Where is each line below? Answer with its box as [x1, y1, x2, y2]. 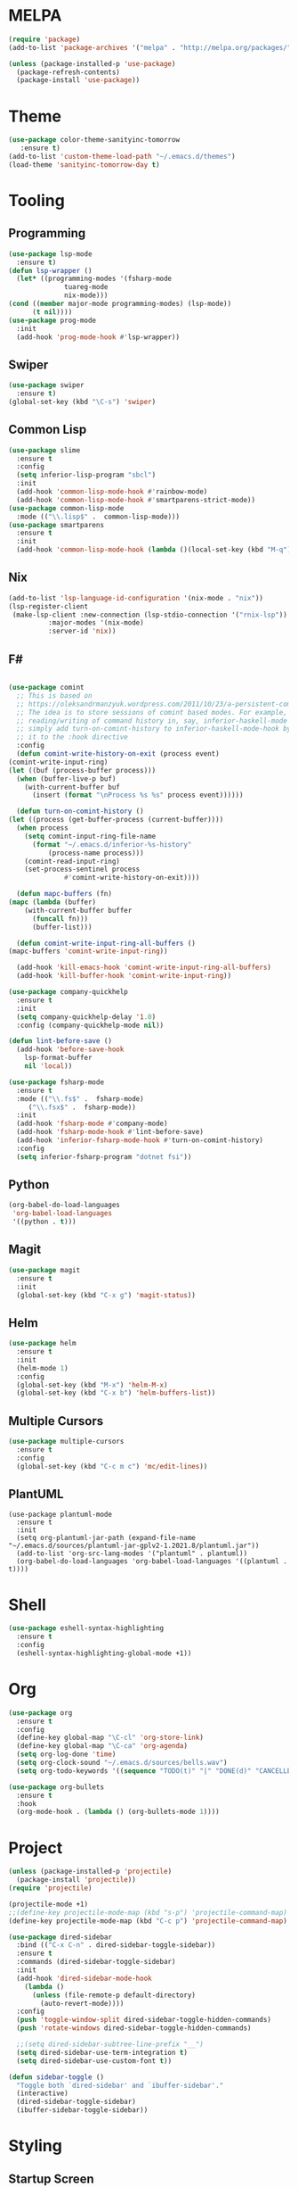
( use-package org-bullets [8, 1782, 104, 1792]
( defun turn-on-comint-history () [16, 807, 144, 816]
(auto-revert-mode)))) [40, 1999, 125, 2008]
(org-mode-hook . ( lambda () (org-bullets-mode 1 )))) [16, 1808, 220, 1817]
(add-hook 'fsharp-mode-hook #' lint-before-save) [16, 1128, 204, 1137]
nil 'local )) [24, 1062, 73, 1071]
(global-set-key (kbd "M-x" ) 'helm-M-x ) [16, 1380, 168, 1389]
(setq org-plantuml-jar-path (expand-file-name [16, 1534, 197, 1543]
